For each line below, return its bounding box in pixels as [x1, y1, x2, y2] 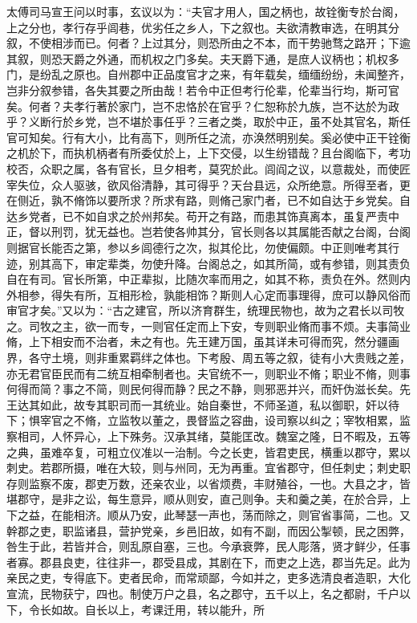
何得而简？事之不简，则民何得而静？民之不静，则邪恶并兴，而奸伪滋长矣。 [6, 381, 399, 397]
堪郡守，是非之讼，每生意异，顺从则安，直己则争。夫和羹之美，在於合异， [6, 491, 399, 507]
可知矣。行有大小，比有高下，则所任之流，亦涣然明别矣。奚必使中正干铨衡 [17, 128, 411, 145]
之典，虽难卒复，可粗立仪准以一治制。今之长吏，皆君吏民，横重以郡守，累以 [6, 443, 411, 460]
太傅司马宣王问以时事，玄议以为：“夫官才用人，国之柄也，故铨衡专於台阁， [6, 3, 405, 19]
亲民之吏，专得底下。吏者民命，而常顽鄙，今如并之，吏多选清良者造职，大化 [6, 569, 411, 586]
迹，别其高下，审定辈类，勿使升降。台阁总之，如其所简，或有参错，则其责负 [6, 254, 411, 271]
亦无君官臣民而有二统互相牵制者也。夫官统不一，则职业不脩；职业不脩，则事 [6, 364, 411, 381]
